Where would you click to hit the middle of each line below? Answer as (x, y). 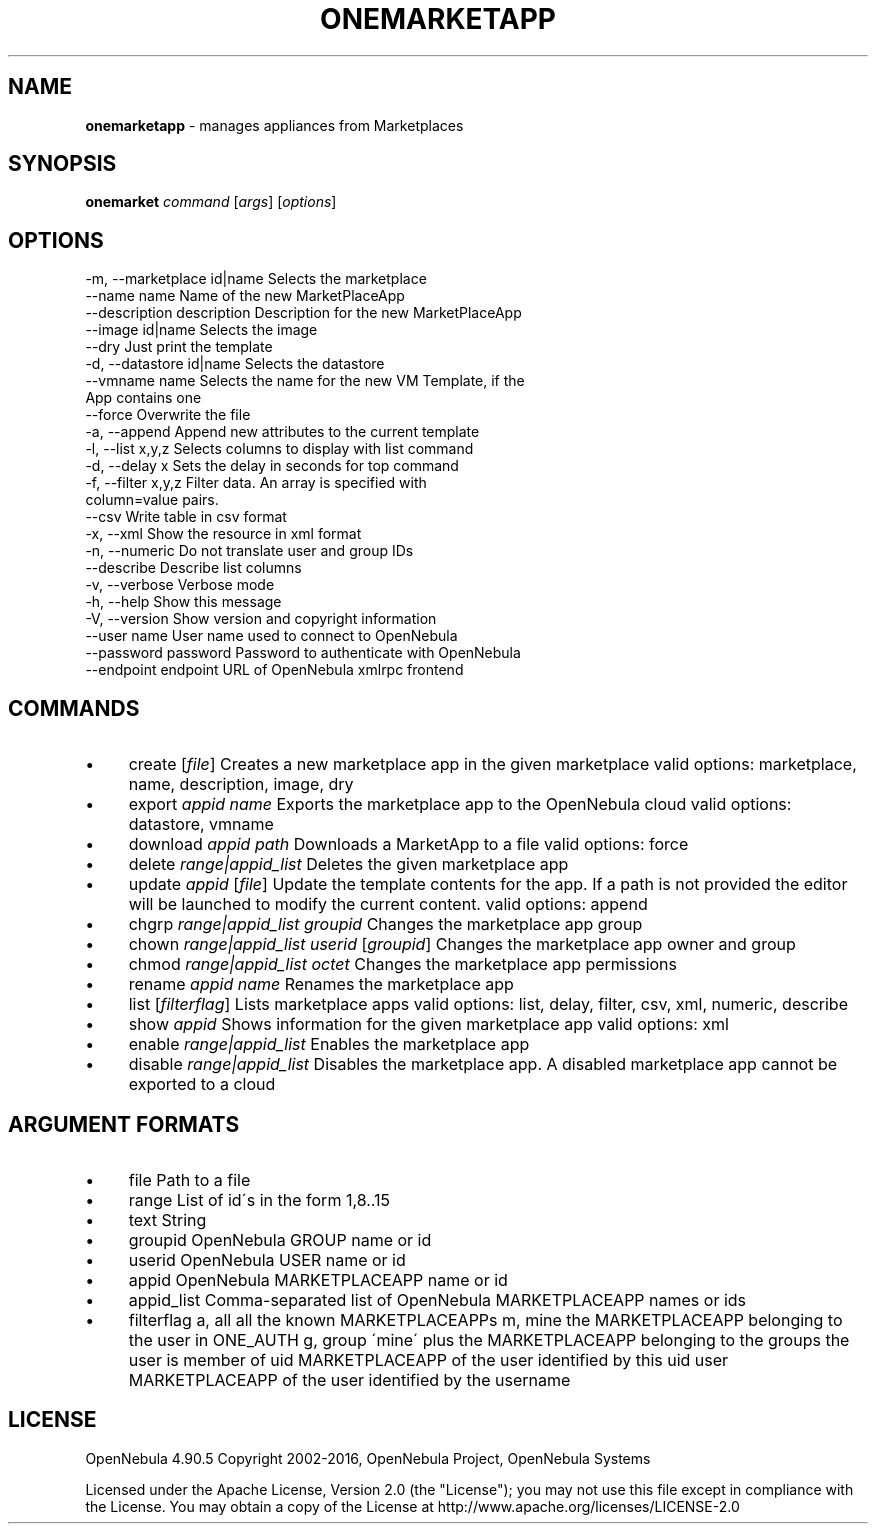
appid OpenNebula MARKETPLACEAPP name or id (318, 1279)
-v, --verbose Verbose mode (180, 585)
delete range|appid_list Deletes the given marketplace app (348, 864)
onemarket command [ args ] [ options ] (211, 202)
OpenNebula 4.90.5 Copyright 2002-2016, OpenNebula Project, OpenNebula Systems (368, 1458)
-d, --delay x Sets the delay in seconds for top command (272, 466)
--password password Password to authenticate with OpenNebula (303, 653)
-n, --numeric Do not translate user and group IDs (249, 551)
